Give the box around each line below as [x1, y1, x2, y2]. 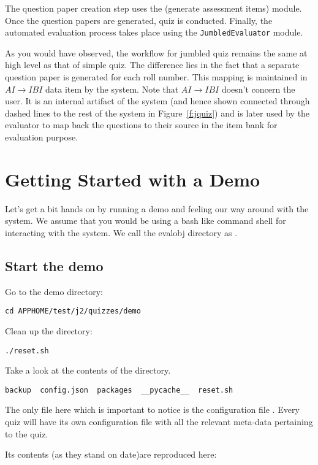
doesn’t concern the [221, 82, 295, 95]
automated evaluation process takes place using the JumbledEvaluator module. [5, 26, 303, 39]
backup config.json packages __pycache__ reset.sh [5, 385, 233, 394]
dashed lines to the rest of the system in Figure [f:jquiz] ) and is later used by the [5, 106, 310, 119]
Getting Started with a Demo [5, 166, 260, 191]
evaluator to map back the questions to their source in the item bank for [5, 118, 278, 131]
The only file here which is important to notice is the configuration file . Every [5, 403, 300, 416]
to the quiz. [5, 427, 48, 440]
